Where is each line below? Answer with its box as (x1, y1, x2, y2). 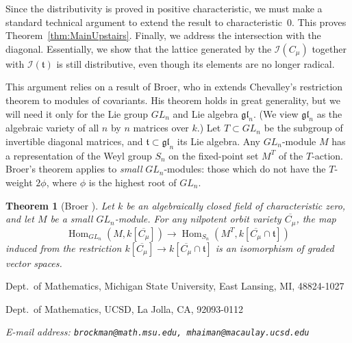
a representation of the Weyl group (5, 148, 152, 162)
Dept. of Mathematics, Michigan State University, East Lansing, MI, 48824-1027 (5, 279, 344, 293)
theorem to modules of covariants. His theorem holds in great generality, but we (5, 92, 340, 107)
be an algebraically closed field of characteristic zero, (126, 198, 346, 212)
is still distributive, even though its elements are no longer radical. (56, 56, 335, 71)
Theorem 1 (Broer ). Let (5, 198, 114, 212)
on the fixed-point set (168, 148, 259, 162)
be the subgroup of (264, 120, 343, 135)
